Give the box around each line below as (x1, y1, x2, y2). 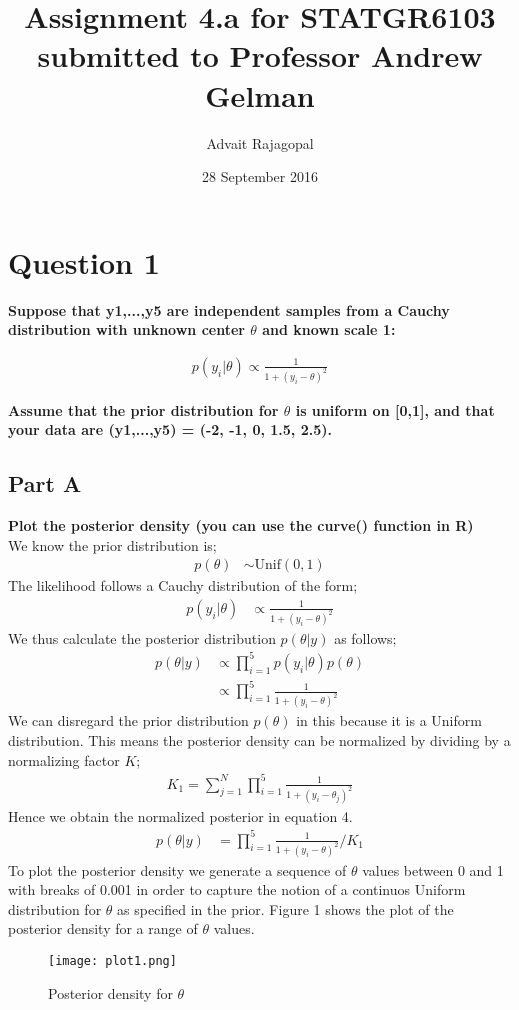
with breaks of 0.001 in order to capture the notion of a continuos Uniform (8, 879, 466, 900)
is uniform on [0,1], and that (295, 399, 495, 420)
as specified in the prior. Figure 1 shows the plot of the (117, 898, 454, 919)
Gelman (205, 74, 315, 115)
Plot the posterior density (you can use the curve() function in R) (8, 515, 474, 536)
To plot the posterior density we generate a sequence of (8, 859, 347, 880)
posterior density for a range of (8, 918, 198, 939)
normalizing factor (8, 749, 120, 770)
